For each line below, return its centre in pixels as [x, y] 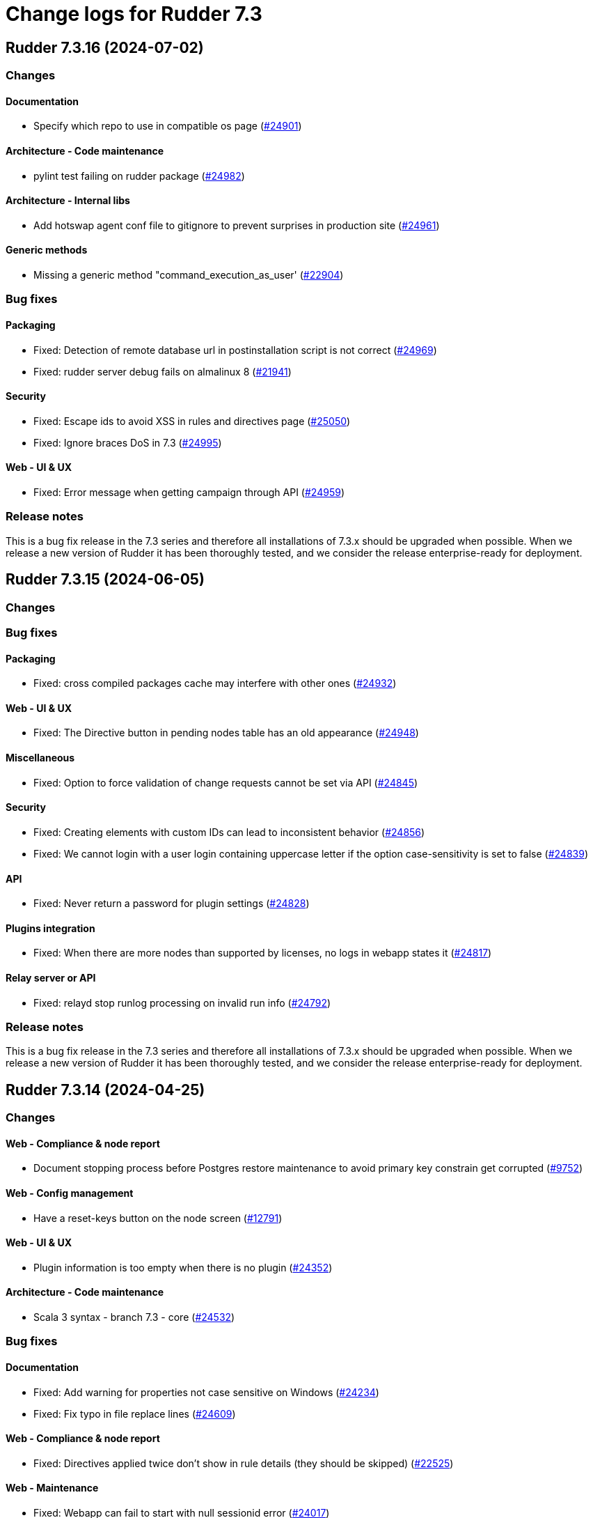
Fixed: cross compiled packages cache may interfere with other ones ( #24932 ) [215, 683]
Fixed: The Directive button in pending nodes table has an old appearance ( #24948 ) [226, 733]
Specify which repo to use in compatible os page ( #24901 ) [168, 126]
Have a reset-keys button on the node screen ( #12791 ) [158, 1218]
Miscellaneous [40, 758]
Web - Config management [70, 1193]
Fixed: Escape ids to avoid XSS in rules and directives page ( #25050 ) [192, 421]
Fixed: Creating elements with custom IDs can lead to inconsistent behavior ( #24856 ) [229, 832]
